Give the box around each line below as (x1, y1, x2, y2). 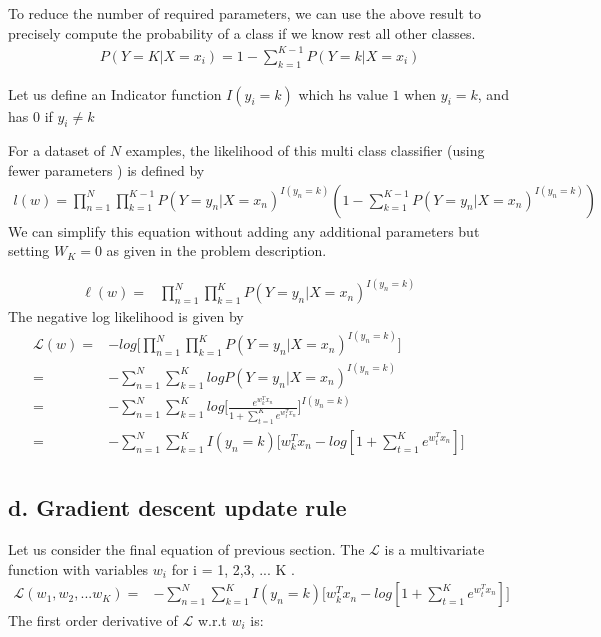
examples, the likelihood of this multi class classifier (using (125, 140, 485, 161)
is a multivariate (384, 539, 485, 560)
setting (8, 240, 50, 261)
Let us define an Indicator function (8, 83, 222, 104)
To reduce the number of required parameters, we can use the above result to (8, 3, 481, 23)
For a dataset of (8, 140, 106, 161)
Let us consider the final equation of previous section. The (8, 539, 365, 560)
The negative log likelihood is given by (8, 306, 244, 327)
